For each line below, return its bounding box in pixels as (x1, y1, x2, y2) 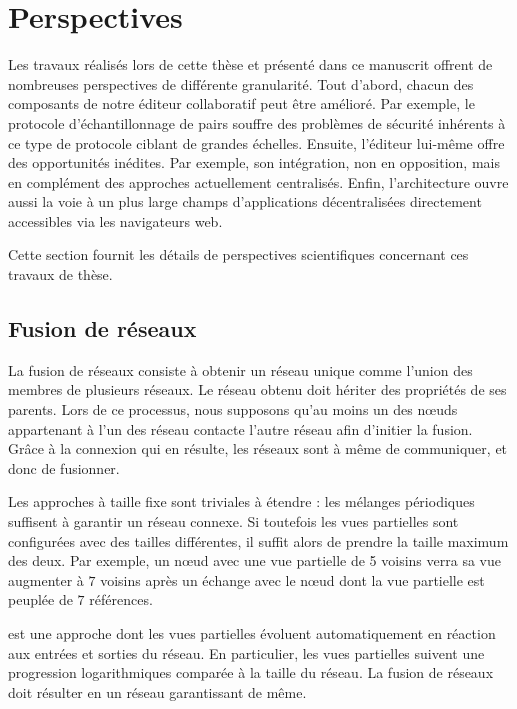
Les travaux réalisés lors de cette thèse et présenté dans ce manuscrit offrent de (8, 54, 493, 75)
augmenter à (8, 569, 84, 590)
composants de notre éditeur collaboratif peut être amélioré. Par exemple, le (8, 93, 475, 114)
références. (89, 589, 153, 610)
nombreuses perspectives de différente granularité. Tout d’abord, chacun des (8, 73, 474, 94)
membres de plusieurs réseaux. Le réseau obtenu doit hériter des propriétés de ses (8, 379, 507, 400)
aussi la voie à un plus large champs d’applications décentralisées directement (8, 191, 482, 212)
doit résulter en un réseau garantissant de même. (8, 681, 307, 702)
